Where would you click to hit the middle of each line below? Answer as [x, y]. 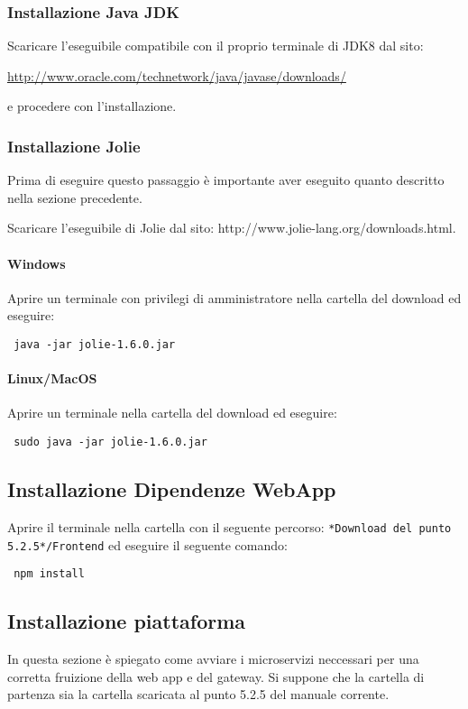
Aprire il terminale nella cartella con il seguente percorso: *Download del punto [229, 526]
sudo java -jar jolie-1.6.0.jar [110, 442]
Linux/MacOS [52, 378]
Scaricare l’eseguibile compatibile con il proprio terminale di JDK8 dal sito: [216, 46]
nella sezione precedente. [75, 197]
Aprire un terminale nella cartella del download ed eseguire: [172, 413]
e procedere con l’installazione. [92, 106]
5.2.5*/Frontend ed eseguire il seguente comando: [147, 544]
